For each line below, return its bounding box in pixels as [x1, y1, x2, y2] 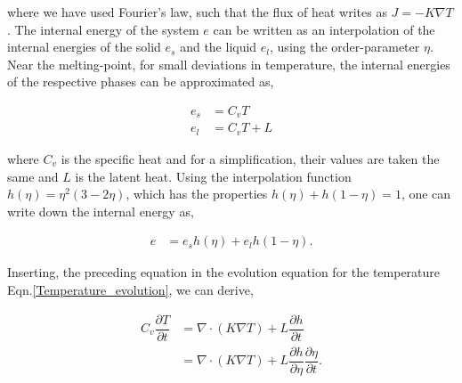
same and [7, 167, 59, 185]
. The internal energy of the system [7, 20, 199, 38]
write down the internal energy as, [7, 201, 194, 220]
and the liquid [180, 37, 257, 56]
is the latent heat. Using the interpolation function [75, 167, 352, 185]
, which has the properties [126, 184, 268, 203]
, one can [401, 184, 451, 203]
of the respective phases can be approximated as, [7, 72, 274, 91]
